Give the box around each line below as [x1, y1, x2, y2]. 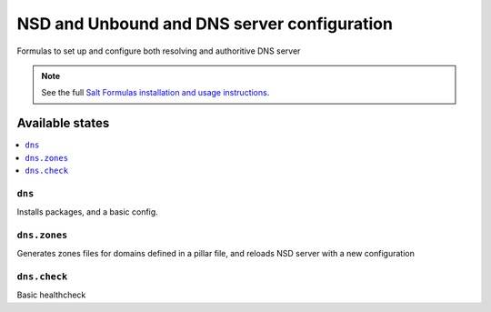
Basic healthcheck [16, 289, 86, 300]
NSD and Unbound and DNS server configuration [16, 14, 393, 34]
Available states [16, 116, 110, 131]
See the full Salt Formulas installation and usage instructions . [41, 87, 270, 98]
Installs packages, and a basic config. [16, 206, 158, 217]
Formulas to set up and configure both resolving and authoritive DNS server [16, 45, 301, 56]
